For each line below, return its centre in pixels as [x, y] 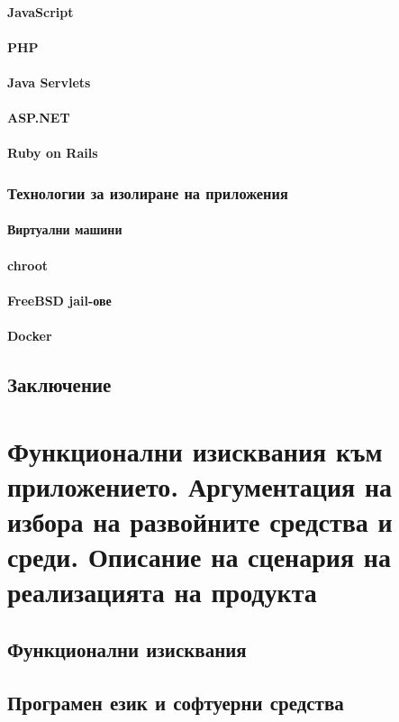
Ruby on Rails [53, 153]
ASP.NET [39, 118]
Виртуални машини [65, 229]
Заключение [59, 384]
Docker [30, 335]
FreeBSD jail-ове [59, 300]
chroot [28, 265]
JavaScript [41, 11]
